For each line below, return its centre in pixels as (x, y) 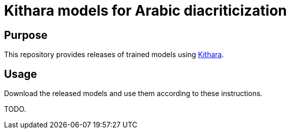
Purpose (26, 35)
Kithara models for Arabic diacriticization (146, 11)
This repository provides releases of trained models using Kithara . (114, 55)
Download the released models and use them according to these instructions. (133, 94)
